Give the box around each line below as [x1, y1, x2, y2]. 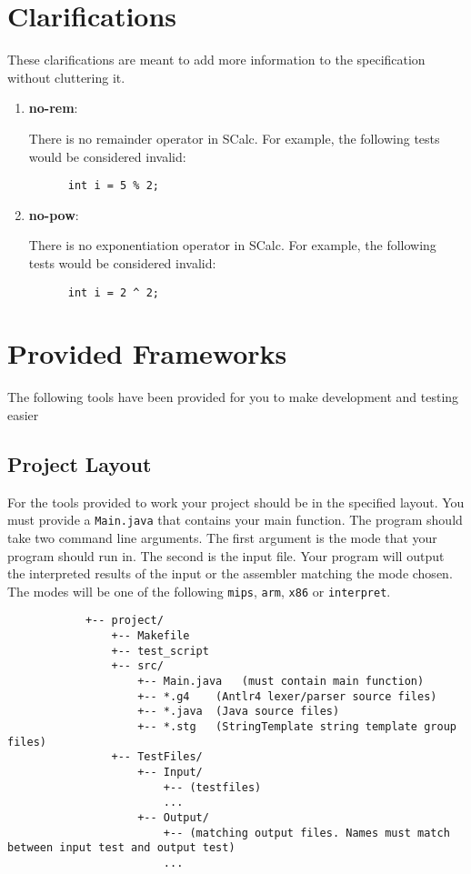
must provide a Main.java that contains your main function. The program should [7, 510, 463, 529]
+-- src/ [111, 659, 164, 673]
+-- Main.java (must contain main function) [137, 675, 425, 688]
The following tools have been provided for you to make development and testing [7, 387, 459, 407]
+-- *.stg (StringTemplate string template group [137, 719, 456, 733]
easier [7, 405, 39, 424]
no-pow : [28, 205, 79, 224]
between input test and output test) [7, 841, 235, 855]
